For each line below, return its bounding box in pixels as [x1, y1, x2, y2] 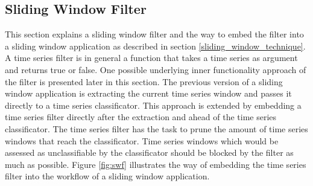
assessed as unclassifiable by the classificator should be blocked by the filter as [5, 146, 294, 159]
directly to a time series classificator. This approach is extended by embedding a [5, 98, 302, 111]
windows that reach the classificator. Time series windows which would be [5, 134, 279, 147]
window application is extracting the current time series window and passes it [5, 87, 292, 100]
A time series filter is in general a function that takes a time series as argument [5, 51, 298, 64]
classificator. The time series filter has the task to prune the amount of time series [5, 122, 308, 135]
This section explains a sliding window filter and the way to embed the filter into [5, 28, 304, 40]
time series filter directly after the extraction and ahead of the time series [5, 111, 277, 123]
